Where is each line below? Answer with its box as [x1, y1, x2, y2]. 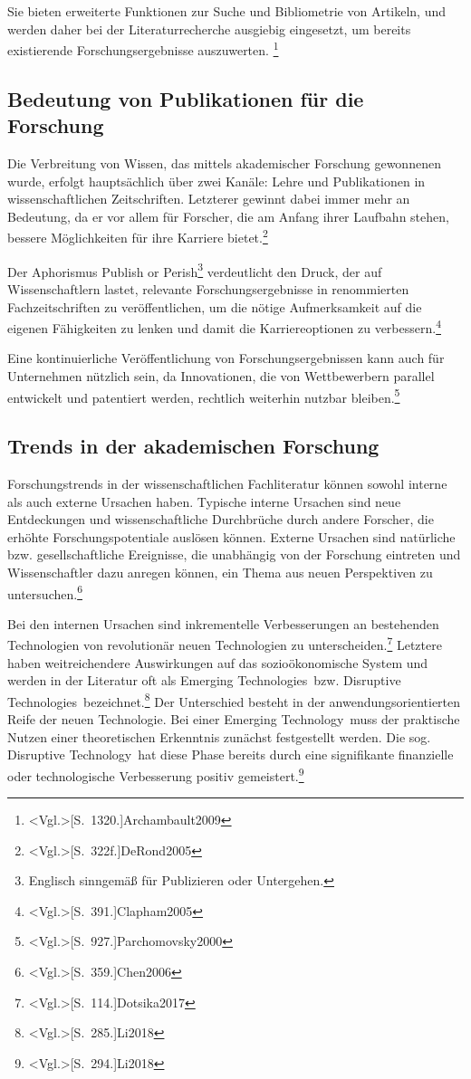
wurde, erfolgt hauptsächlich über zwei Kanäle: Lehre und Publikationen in [7, 171, 426, 190]
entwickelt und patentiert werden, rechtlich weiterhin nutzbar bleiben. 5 [7, 385, 400, 406]
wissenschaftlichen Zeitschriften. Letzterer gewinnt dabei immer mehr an [7, 189, 410, 208]
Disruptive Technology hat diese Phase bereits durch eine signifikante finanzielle [7, 745, 454, 764]
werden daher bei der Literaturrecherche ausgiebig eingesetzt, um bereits [7, 19, 411, 38]
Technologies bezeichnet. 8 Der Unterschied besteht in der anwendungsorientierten [7, 689, 461, 711]
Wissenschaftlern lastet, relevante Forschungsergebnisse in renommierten [7, 279, 409, 298]
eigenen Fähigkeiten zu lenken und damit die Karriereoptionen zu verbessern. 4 [7, 316, 441, 337]
